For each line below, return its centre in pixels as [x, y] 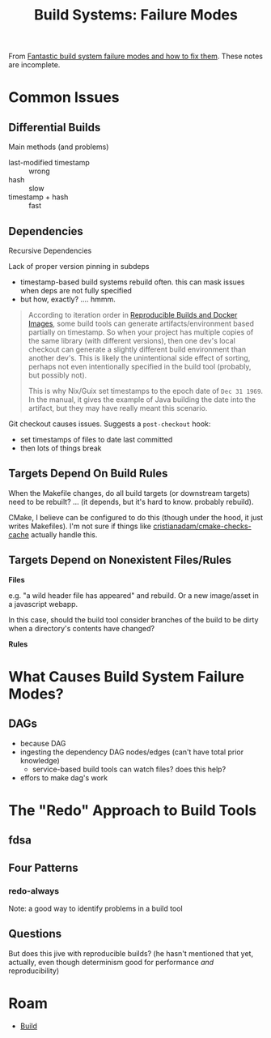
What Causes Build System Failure [127, 676]
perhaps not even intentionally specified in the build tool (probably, [140, 367]
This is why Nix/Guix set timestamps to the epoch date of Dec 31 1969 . [146, 391]
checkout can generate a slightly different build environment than [137, 349]
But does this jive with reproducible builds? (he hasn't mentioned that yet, [131, 953]
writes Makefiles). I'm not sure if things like [80, 526]
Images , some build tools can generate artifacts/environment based [141, 323]
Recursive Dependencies [50, 250]
